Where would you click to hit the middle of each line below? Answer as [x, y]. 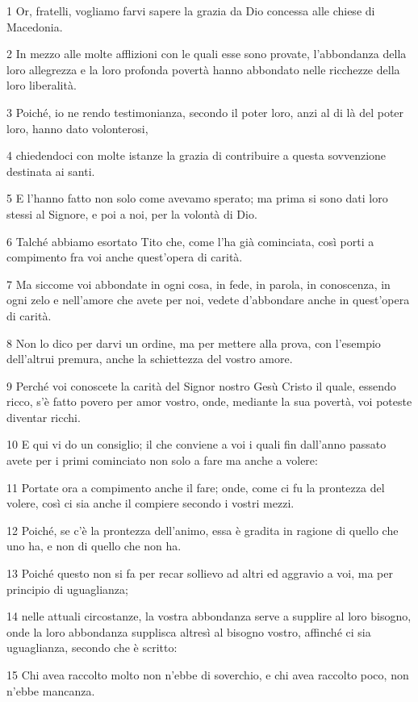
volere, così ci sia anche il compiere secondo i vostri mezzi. [150, 503]
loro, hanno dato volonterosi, [77, 128]
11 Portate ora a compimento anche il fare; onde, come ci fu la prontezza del [196, 487]
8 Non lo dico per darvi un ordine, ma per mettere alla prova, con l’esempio [194, 343]
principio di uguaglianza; [67, 589]
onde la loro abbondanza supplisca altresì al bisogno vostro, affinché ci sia [189, 631]
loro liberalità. [42, 85]
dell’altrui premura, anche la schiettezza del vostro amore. [150, 359]
